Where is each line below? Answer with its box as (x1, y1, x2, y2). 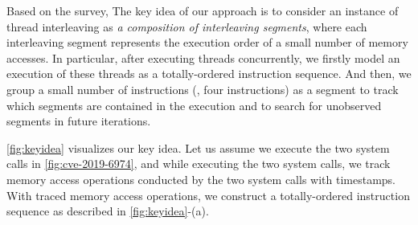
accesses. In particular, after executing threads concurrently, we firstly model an (6, 49, 400, 66)
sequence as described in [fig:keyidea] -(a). (6, 202, 209, 219)
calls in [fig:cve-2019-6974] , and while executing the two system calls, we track (6, 155, 391, 172)
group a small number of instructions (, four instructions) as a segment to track (6, 80, 399, 97)
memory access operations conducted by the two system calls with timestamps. (6, 170, 395, 187)
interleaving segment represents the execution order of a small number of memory (6, 34, 408, 51)
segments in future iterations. (6, 112, 151, 129)
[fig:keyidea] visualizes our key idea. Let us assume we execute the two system (6, 139, 390, 156)
